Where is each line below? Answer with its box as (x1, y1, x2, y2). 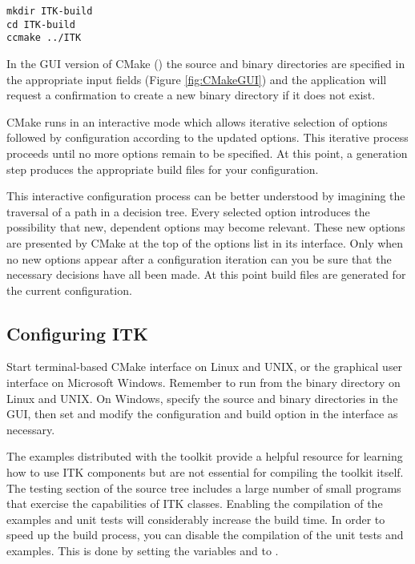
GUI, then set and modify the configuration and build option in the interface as (6, 405, 398, 422)
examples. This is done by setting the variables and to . (6, 542, 279, 559)
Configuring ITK (6, 320, 148, 345)
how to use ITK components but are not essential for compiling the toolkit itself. (6, 464, 404, 481)
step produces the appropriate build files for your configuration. (6, 160, 319, 177)
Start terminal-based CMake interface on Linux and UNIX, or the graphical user (6, 358, 403, 375)
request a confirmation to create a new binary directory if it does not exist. (6, 87, 376, 103)
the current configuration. (6, 281, 132, 298)
